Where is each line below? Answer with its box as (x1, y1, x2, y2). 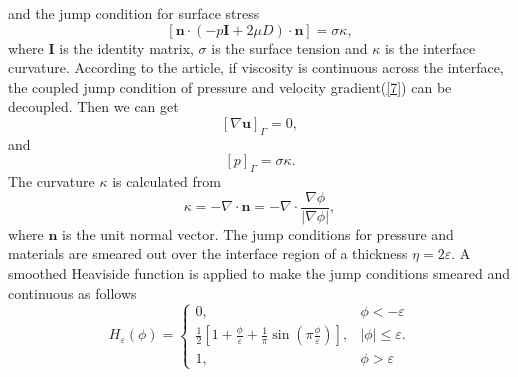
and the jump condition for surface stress (8, 3, 260, 23)
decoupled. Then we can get (8, 96, 179, 117)
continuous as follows (8, 282, 137, 303)
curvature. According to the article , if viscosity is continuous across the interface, (8, 57, 504, 78)
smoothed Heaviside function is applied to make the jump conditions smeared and (8, 263, 511, 283)
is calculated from (112, 171, 221, 192)
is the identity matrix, (59, 37, 194, 58)
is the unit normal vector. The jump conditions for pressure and (62, 223, 454, 244)
